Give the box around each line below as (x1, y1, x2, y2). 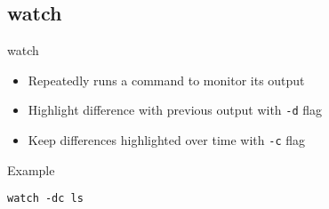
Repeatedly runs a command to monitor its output (28, 70, 305, 89)
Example (7, 160, 55, 179)
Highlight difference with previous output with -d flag (28, 100, 323, 119)
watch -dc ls (7, 192, 84, 205)
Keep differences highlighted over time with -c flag (28, 131, 305, 149)
